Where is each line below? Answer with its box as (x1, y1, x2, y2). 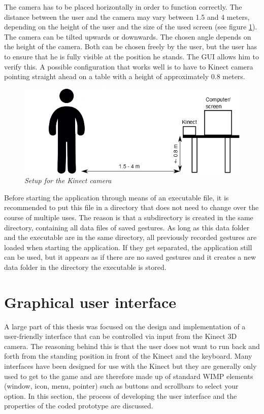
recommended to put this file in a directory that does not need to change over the (4, 202, 259, 213)
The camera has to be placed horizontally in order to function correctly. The (4, 2, 242, 12)
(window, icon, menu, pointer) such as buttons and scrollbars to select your (4, 381, 239, 391)
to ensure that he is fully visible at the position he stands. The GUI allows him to (4, 51, 259, 61)
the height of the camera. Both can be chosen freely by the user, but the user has (4, 41, 257, 52)
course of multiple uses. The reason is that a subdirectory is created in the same (4, 212, 253, 223)
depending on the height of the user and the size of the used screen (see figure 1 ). (4, 21, 257, 32)
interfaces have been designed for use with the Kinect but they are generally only (4, 361, 257, 371)
